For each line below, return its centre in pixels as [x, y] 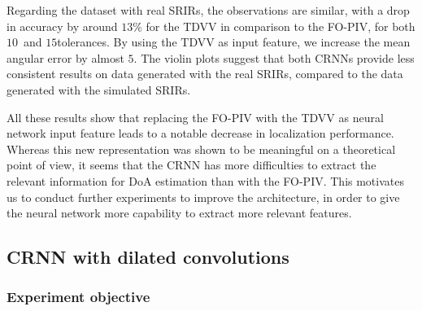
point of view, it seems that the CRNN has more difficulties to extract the [191, 165]
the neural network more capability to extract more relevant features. [179, 213]
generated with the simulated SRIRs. [99, 89]
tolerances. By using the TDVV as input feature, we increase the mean [234, 42]
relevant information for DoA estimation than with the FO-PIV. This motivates [205, 180]
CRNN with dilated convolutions [148, 257]
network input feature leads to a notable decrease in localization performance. [200, 133]
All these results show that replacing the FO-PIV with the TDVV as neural [195, 117]
